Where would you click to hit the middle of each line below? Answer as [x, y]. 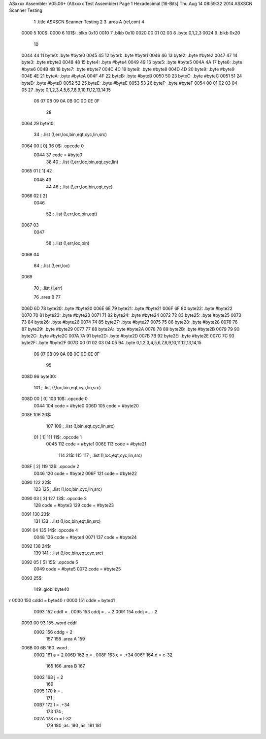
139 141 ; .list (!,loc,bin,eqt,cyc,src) [68, 553]
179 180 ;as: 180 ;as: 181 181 [74, 725]
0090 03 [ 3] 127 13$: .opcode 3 [54, 498]
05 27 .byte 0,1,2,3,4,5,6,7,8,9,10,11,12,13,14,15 [66, 90]
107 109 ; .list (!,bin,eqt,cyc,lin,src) [81, 426]
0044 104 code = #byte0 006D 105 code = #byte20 [86, 405]
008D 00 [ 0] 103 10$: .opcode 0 [55, 399]
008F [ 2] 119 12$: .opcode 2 [50, 467]
